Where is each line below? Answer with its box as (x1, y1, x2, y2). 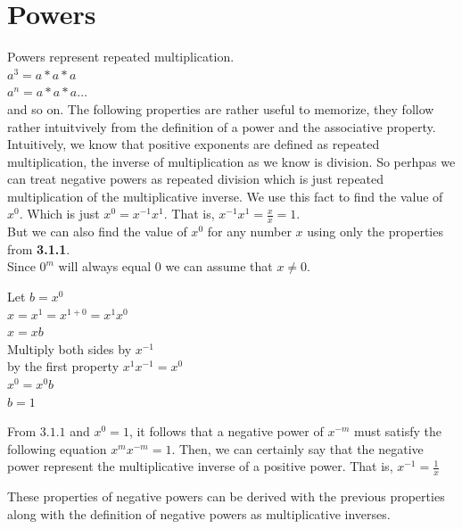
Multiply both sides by (7, 339, 132, 358)
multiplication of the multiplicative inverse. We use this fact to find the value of (7, 186, 443, 205)
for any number (207, 222, 292, 241)
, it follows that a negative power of (128, 422, 324, 441)
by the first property (7, 357, 120, 376)
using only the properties (307, 222, 443, 241)
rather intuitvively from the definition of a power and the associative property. (7, 117, 436, 136)
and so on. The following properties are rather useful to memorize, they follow (7, 99, 434, 118)
